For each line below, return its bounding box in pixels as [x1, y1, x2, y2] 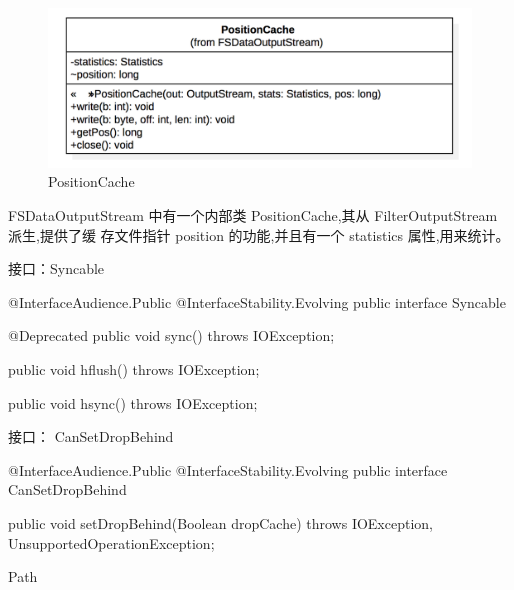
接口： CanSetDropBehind [8, 426, 174, 447]
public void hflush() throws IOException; [8, 358, 260, 379]
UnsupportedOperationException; [8, 532, 215, 553]
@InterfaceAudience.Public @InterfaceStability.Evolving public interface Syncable [8, 291, 506, 312]
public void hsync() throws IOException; [8, 392, 258, 413]
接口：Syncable [8, 258, 105, 279]
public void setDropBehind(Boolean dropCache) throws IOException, [8, 512, 433, 533]
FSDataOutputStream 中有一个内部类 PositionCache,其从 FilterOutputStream [8, 205, 498, 226]
